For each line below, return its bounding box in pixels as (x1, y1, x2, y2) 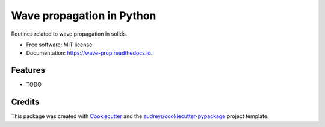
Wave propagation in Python (11, 9, 156, 22)
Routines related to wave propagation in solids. (11, 30, 128, 37)
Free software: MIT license (26, 41, 93, 48)
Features (11, 65, 45, 75)
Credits (11, 97, 40, 107)
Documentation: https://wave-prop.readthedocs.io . (26, 49, 153, 57)
